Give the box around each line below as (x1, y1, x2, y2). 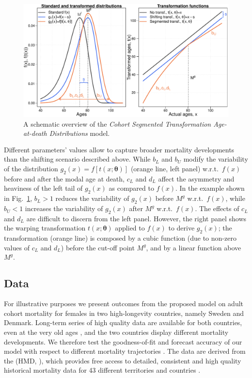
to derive (168, 223, 195, 233)
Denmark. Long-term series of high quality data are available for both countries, (4, 317, 242, 328)
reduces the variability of (55, 193, 129, 203)
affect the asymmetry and (158, 173, 235, 183)
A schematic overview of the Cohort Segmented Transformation (23, 118, 211, 129)
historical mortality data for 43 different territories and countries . (4, 365, 201, 375)
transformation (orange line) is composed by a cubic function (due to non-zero (4, 233, 236, 243)
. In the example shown (175, 183, 245, 193)
